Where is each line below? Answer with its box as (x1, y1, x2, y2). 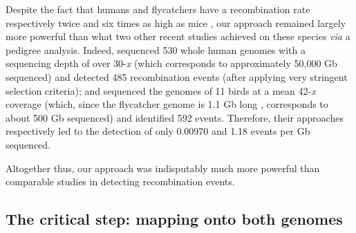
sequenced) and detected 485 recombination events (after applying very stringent (6, 69, 348, 84)
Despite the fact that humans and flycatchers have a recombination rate (6, 2, 310, 16)
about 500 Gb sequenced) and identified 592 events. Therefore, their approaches (6, 110, 344, 124)
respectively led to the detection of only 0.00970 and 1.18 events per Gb (6, 124, 310, 138)
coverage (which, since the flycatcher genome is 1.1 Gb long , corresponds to (6, 97, 328, 111)
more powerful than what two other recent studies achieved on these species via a (6, 29, 350, 44)
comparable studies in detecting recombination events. (6, 174, 235, 189)
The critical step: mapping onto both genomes (6, 208, 343, 230)
